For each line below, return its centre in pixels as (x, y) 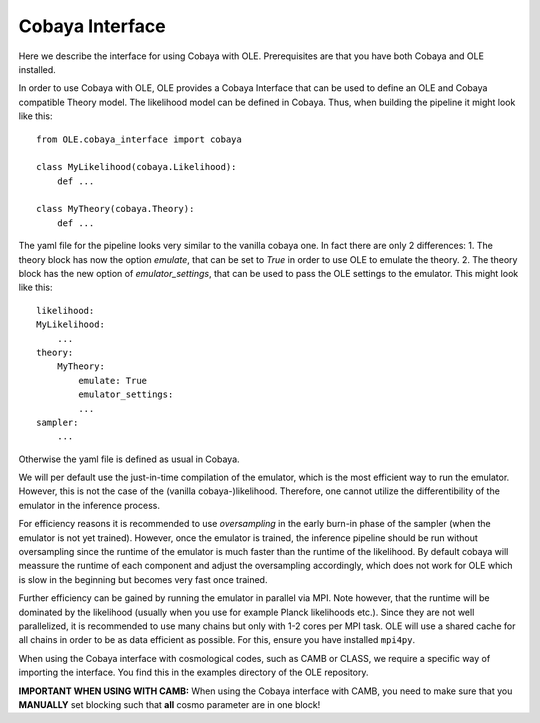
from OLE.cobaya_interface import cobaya (139, 139)
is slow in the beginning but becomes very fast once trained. (143, 579)
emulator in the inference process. (89, 505)
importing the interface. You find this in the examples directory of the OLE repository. (193, 672)
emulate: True (113, 380)
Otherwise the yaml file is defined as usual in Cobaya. (129, 459)
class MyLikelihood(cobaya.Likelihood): (136, 167)
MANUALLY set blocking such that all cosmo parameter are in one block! (169, 704)
